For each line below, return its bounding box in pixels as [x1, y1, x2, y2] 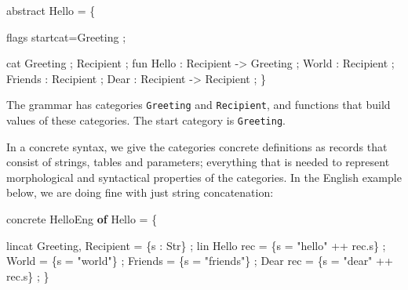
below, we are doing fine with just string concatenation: [6, 184, 274, 201]
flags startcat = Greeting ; [6, 28, 126, 45]
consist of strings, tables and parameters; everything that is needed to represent [6, 154, 390, 170]
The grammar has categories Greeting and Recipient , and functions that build [6, 96, 391, 113]
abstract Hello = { [6, 2, 96, 18]
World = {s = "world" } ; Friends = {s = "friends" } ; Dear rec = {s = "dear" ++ [6, 252, 393, 269]
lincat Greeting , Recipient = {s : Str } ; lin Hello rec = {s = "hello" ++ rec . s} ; [6, 237, 386, 253]
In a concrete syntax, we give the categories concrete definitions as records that [6, 138, 388, 154]
